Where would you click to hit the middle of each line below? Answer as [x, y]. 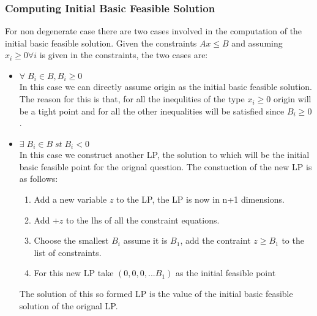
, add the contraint [215, 240]
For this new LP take [74, 273]
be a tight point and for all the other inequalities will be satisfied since [152, 111]
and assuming [257, 43]
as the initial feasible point [226, 273]
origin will [292, 99]
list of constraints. [68, 252]
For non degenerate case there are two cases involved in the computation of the [154, 31]
